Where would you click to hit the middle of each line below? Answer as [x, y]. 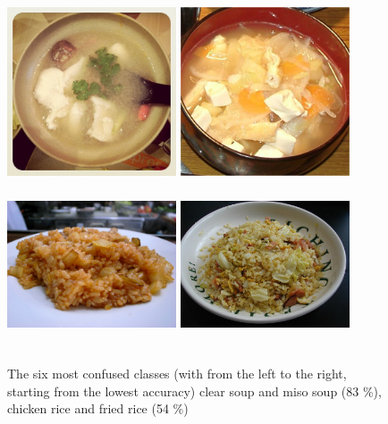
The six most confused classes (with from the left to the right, [177, 374]
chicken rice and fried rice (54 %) [98, 408]
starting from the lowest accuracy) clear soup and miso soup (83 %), [194, 391]
